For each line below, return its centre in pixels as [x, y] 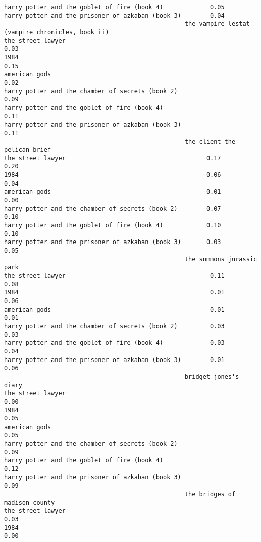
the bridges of [210, 494]
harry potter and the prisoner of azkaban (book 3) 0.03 [113, 242]
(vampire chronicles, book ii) [57, 32]
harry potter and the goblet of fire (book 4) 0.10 [113, 226]
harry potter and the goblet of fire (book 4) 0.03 [114, 343]
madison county [30, 502]
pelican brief [28, 150]
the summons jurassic [221, 259]
